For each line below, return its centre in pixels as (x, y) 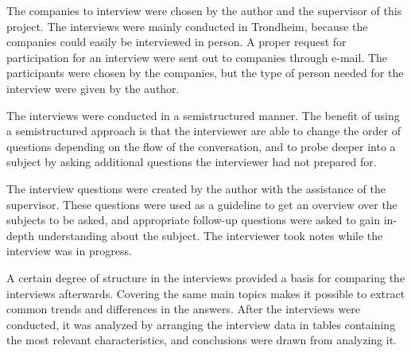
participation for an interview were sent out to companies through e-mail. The (197, 57)
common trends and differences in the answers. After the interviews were (184, 309)
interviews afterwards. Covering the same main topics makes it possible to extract (206, 293)
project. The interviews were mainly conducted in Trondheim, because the (187, 26)
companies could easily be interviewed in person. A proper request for (176, 42)
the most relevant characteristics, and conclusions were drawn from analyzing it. (202, 340)
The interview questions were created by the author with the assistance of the (196, 188)
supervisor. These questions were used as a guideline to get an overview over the (202, 204)
